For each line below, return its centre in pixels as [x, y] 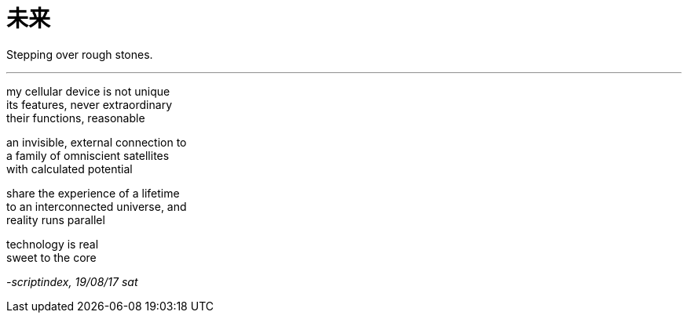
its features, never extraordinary [89, 104]
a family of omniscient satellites [88, 155]
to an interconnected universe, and [97, 206]
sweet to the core [51, 257]
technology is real [53, 244]
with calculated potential [70, 169]
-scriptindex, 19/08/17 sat [72, 281]
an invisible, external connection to [97, 142]
